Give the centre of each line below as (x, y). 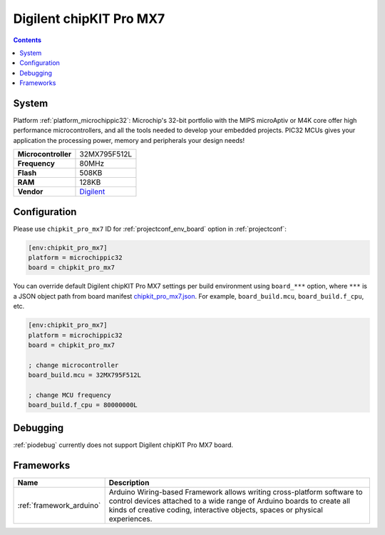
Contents (27, 40)
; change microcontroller (73, 365)
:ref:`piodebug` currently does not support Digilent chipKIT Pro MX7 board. (123, 445)
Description (129, 482)
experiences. (130, 519)
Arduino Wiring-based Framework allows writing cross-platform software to (236, 491)
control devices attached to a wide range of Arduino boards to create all (230, 501)
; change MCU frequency (70, 395)
